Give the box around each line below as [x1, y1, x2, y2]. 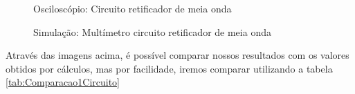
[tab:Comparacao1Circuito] [6, 75, 120, 89]
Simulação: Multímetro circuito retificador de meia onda [33, 24, 271, 39]
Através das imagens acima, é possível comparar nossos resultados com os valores [6, 48, 349, 62]
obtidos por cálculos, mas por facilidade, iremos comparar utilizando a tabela [6, 61, 333, 75]
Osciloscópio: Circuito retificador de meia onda [33, 1, 232, 15]
